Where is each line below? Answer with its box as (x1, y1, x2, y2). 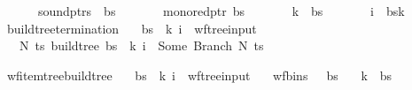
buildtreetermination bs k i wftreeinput (6, 19, 257, 37)
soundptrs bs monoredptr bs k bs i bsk (37, 2, 405, 19)
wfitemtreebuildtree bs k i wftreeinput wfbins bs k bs (6, 65, 393, 84)
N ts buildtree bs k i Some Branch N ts (19, 36, 264, 55)
